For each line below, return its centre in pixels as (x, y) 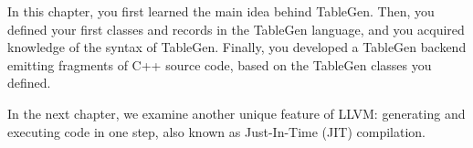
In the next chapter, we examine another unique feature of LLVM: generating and (236, 113)
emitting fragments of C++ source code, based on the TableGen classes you (220, 64)
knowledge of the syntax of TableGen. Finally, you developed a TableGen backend (237, 47)
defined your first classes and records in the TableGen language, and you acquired (236, 29)
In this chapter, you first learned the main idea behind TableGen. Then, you (221, 11)
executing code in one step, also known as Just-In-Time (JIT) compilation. (216, 131)
